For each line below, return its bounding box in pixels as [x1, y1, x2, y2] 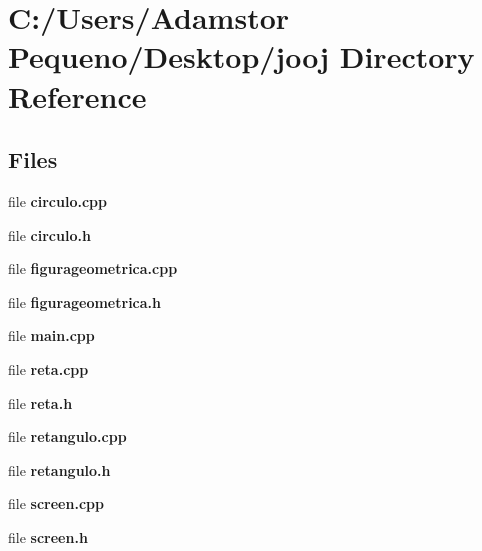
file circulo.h [8, 224, 91, 245]
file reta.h [8, 392, 73, 413]
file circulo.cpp [8, 190, 107, 211]
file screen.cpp [8, 493, 104, 514]
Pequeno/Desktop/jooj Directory [8, 36, 475, 77]
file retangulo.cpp [8, 426, 127, 447]
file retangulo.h [8, 459, 111, 480]
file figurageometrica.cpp [8, 258, 178, 279]
